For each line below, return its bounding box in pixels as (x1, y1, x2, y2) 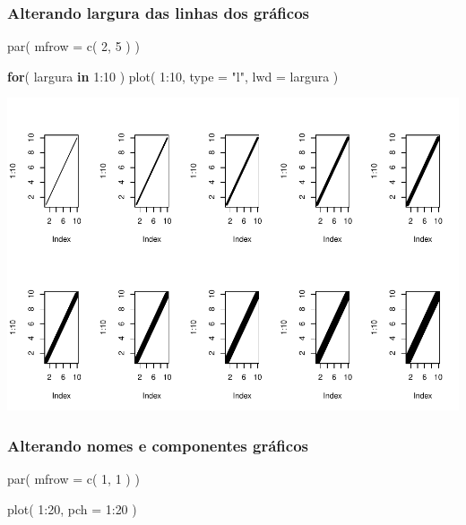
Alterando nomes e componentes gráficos (7, 434, 308, 456)
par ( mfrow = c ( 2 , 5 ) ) (7, 37, 140, 56)
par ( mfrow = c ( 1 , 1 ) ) (7, 469, 140, 488)
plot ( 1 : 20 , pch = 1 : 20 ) (7, 499, 137, 518)
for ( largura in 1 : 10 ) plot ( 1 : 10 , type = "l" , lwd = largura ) (7, 66, 339, 85)
